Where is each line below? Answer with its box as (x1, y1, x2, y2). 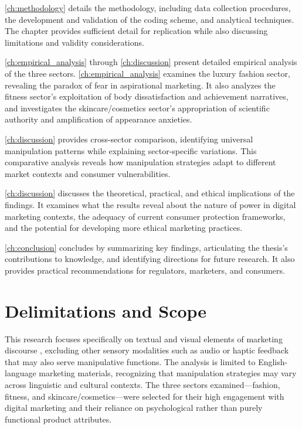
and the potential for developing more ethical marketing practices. (5, 222, 243, 234)
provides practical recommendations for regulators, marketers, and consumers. (5, 264, 285, 276)
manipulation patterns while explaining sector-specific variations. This (5, 144, 257, 156)
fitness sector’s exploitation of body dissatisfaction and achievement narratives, (5, 90, 289, 103)
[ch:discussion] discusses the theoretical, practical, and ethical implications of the (5, 187, 295, 199)
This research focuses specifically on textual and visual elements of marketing (5, 332, 283, 345)
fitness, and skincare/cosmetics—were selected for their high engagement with (5, 390, 284, 402)
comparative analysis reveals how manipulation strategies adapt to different (5, 156, 276, 168)
